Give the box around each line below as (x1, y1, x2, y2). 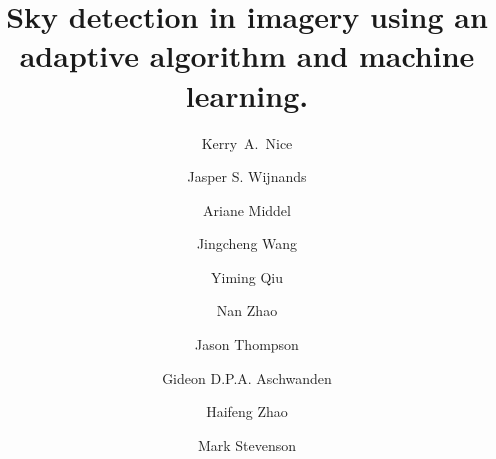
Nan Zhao (216, 300, 278, 321)
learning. (185, 74, 309, 115)
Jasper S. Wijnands (187, 166, 307, 187)
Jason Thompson (195, 334, 299, 355)
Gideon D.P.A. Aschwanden (162, 367, 332, 388)
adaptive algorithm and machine (19, 35, 475, 76)
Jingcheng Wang (196, 233, 298, 254)
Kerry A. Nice (201, 132, 293, 153)
